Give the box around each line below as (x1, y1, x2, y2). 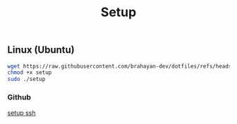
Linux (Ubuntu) (7, 44, 75, 56)
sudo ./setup (7, 75, 46, 83)
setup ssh (7, 108, 36, 117)
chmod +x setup (7, 69, 52, 76)
